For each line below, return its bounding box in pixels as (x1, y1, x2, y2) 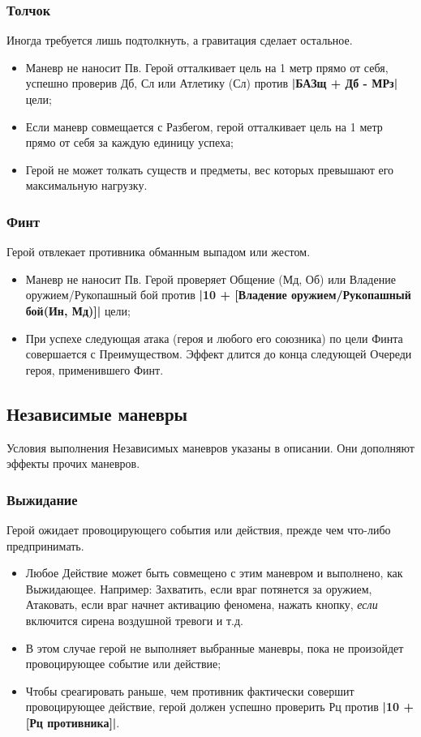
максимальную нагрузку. (25, 177, 148, 194)
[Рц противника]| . (25, 713, 120, 731)
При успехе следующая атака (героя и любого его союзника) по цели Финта (25, 329, 403, 346)
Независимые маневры (6, 401, 188, 426)
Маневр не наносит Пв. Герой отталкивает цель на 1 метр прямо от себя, (25, 58, 389, 75)
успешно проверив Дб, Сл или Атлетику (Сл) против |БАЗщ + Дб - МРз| (25, 75, 398, 92)
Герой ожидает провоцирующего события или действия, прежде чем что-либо (6, 521, 391, 538)
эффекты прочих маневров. (6, 455, 140, 472)
